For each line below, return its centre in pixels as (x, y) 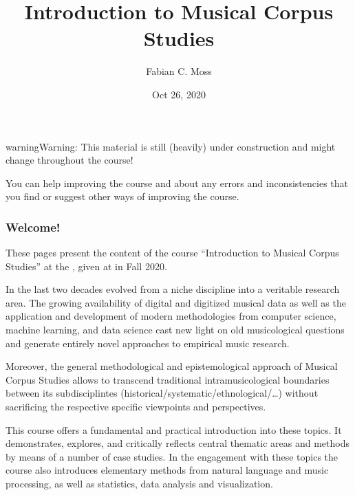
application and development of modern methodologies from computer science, (171, 316)
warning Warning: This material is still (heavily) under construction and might (171, 146)
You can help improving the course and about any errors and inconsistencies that (177, 183)
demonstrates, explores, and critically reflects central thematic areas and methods (177, 443)
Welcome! (33, 227)
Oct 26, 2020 (179, 94)
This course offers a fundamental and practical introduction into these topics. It (174, 429)
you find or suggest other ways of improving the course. (122, 196)
